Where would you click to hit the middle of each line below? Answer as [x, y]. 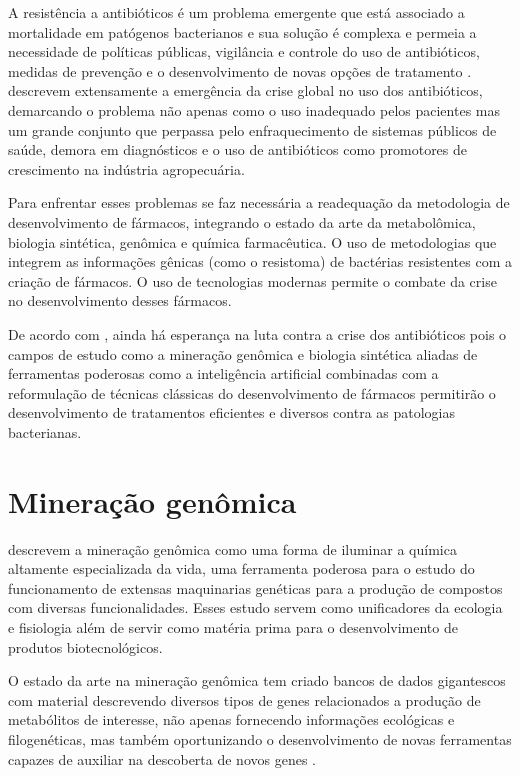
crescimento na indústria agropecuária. [126, 168]
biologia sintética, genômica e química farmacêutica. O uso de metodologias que [252, 241]
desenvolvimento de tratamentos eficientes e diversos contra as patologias [232, 412]
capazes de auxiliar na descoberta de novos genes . [162, 758]
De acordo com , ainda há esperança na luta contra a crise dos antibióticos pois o [257, 333]
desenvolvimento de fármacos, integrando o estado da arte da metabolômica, [242, 221]
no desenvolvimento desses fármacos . [120, 300]
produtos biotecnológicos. [85, 646]
